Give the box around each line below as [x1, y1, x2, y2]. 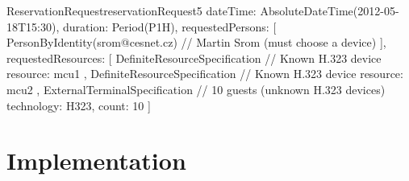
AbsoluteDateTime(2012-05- [260, 2, 399, 19]
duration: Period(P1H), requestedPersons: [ [62, 18, 277, 35]
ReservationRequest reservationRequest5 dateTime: [6, 2, 257, 19]
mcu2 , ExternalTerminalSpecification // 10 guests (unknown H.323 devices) [6, 80, 386, 97]
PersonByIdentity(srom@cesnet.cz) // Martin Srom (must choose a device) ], [6, 34, 386, 51]
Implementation [6, 144, 186, 177]
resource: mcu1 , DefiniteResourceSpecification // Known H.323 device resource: [6, 65, 403, 82]
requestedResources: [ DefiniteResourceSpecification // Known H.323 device [6, 49, 382, 66]
